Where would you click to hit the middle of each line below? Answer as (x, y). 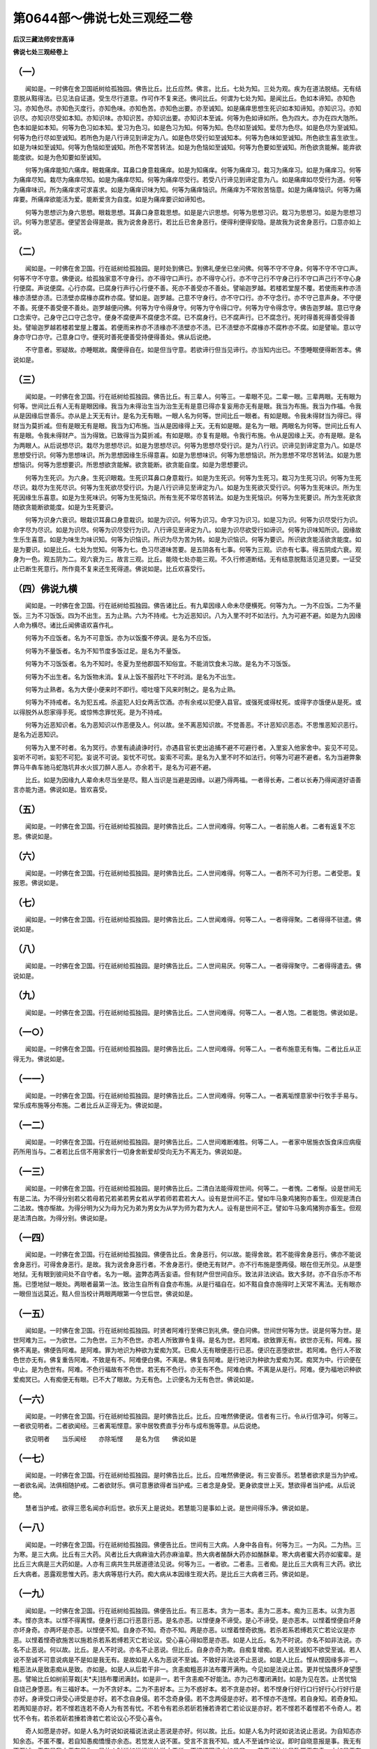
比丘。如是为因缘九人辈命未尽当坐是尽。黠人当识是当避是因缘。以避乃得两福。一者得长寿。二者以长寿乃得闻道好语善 (193, 780)
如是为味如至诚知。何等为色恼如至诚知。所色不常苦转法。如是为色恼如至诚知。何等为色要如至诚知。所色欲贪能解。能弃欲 (187, 148)
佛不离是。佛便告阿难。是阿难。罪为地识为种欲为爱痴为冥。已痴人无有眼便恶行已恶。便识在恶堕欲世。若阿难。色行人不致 (187, 1350)
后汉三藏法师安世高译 (44, 39)
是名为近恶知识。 (37, 735)
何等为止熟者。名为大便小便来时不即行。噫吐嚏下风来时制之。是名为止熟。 (132, 689)
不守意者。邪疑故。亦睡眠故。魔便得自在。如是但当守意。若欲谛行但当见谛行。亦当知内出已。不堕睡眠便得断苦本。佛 (193, 350)
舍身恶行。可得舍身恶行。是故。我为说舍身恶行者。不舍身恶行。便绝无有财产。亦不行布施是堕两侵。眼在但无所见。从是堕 (187, 1264)
